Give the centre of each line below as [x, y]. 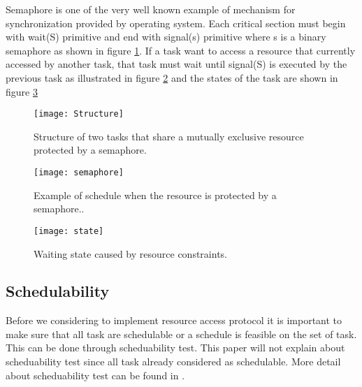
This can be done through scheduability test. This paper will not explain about [175, 348]
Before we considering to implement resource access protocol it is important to [174, 320]
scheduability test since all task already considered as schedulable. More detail [173, 362]
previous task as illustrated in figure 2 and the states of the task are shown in [172, 77]
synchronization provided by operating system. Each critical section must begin [176, 23]
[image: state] [69, 231]
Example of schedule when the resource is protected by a [155, 195]
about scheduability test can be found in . [95, 375]
